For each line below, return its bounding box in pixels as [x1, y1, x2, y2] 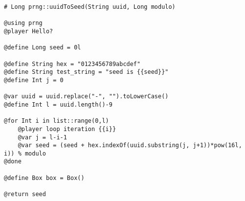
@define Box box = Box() [4, 174, 85, 181]
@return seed [4, 191, 46, 198]
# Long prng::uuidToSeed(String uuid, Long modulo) [4, 3, 176, 10]
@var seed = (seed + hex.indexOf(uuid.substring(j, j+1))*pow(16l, [18, 142, 242, 149]
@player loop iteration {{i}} [18, 125, 116, 133]
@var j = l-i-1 [18, 134, 67, 141]
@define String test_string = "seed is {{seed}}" [4, 68, 169, 76]
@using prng [4, 20, 43, 27]
